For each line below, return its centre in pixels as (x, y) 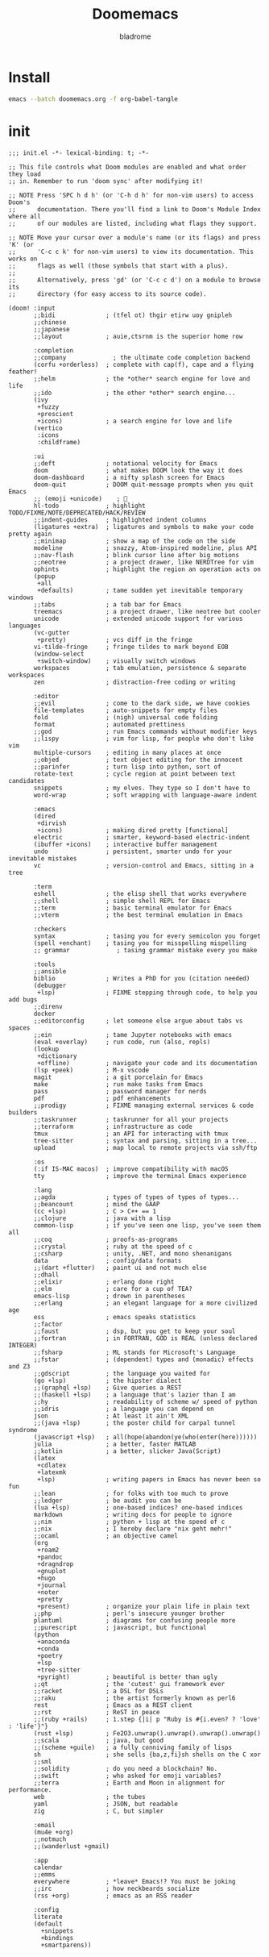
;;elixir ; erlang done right (104, 1282)
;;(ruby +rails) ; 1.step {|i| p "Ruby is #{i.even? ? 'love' (147, 1719)
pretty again (30, 534)
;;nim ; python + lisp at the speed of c (129, 1522)
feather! (23, 372)
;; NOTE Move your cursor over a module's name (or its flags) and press (135, 237)
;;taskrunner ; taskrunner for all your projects (131, 1119)
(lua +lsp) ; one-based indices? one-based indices (138, 1507)
